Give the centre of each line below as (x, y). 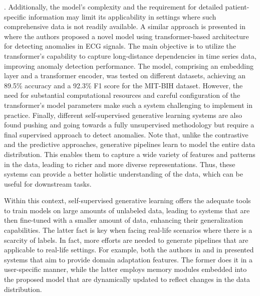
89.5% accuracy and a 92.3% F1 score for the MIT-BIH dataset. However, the (123, 85)
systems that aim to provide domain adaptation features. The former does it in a (128, 259)
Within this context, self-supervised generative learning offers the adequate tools (127, 200)
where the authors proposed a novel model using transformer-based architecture (126, 36)
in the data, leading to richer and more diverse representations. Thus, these (120, 164)
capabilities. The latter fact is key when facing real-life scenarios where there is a (128, 230)
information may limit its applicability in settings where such (122, 16)
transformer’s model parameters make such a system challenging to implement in (128, 105)
